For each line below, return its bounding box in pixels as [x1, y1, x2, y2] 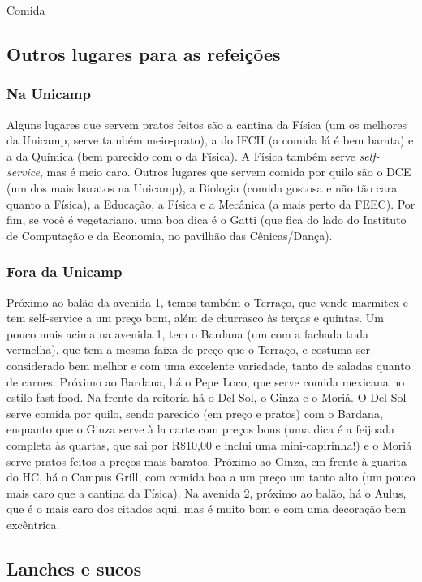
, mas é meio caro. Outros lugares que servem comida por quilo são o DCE [39, 163, 411, 180]
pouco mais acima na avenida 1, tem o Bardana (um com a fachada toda [6, 325, 368, 342]
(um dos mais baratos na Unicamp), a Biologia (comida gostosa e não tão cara [6, 179, 398, 196]
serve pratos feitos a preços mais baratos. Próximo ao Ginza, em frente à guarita [6, 452, 407, 469]
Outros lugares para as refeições [6, 41, 281, 66]
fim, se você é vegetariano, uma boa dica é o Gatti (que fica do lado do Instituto [6, 211, 407, 228]
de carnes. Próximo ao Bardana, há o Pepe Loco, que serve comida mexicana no [6, 373, 405, 390]
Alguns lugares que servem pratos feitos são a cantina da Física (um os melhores [6, 115, 407, 132]
